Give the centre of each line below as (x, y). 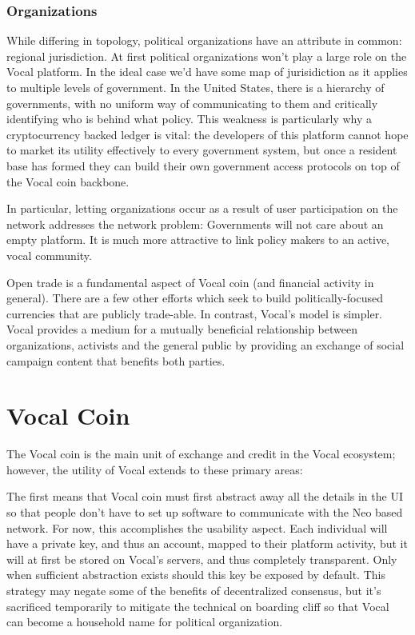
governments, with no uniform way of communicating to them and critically (192, 103)
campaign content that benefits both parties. (116, 360)
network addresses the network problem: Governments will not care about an (195, 224)
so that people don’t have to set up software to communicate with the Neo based (205, 512)
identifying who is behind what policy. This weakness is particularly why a (190, 119)
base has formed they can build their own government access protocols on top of (203, 165)
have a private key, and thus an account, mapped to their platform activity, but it (207, 543)
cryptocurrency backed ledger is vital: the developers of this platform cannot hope (207, 134)
